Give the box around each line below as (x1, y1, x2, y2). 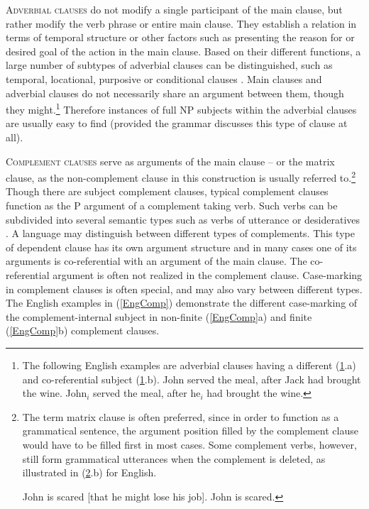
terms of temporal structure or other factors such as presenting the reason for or (6, 30, 355, 45)
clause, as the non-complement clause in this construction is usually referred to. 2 (6, 168, 356, 185)
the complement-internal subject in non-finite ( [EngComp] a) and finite (6, 309, 312, 324)
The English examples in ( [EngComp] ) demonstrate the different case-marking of (6, 295, 358, 310)
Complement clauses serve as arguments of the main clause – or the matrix (6, 153, 335, 168)
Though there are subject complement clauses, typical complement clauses (6, 184, 329, 199)
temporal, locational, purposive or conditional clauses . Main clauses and (6, 71, 322, 86)
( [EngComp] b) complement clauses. (6, 323, 160, 338)
